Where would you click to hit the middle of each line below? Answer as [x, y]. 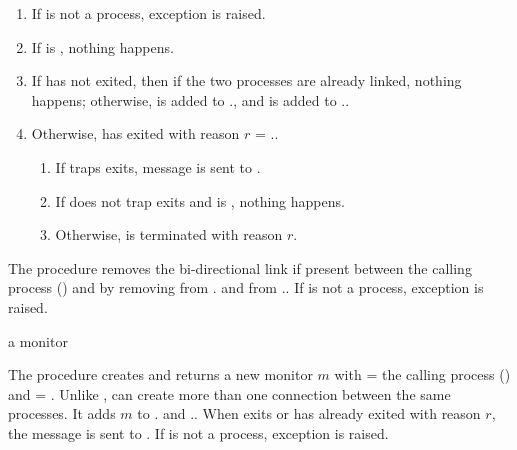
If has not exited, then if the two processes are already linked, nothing [246, 80]
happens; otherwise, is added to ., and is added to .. [190, 99]
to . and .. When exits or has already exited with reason [309, 413]
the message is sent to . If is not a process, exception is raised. [198, 432]
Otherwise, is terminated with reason [169, 234]
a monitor [38, 340]
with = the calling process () [422, 374]
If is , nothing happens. [102, 46]
